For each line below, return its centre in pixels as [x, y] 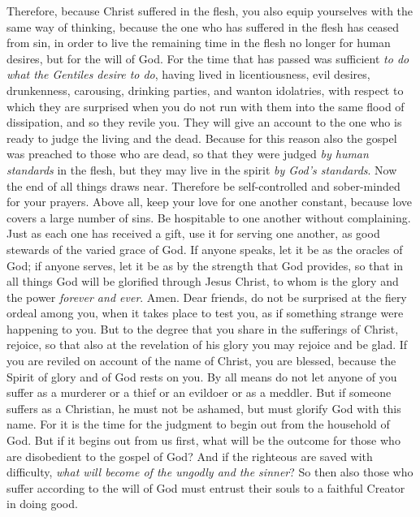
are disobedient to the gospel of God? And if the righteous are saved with [190, 456]
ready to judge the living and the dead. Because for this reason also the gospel [202, 138]
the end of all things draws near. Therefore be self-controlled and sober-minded [204, 185]
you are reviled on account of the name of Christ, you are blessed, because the [201, 361]
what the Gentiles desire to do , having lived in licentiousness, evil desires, [188, 74]
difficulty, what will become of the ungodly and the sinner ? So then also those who [210, 472]
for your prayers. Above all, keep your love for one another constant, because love [210, 202]
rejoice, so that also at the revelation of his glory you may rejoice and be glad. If [207, 345]
